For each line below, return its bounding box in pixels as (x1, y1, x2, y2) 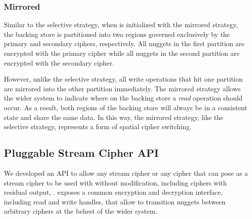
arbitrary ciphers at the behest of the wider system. (4, 206, 157, 216)
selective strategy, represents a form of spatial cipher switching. (4, 121, 192, 132)
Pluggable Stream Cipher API (4, 145, 159, 160)
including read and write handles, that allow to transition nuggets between (4, 196, 226, 206)
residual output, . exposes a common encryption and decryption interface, (4, 187, 223, 197)
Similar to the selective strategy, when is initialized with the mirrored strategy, (4, 19, 238, 30)
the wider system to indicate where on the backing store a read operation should (4, 93, 243, 103)
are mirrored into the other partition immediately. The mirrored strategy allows (4, 83, 241, 93)
